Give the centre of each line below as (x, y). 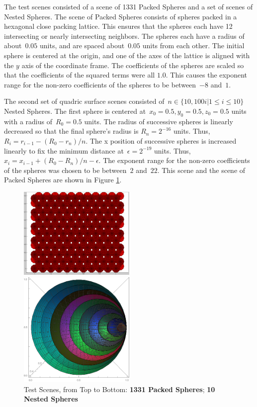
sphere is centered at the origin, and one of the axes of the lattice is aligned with (127, 55)
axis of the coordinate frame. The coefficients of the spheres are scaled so (133, 65)
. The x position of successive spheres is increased (161, 140)
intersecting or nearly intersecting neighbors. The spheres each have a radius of (124, 36)
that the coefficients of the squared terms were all (80, 75)
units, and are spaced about (82, 45)
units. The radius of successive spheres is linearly (159, 121)
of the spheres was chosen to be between (65, 170)
